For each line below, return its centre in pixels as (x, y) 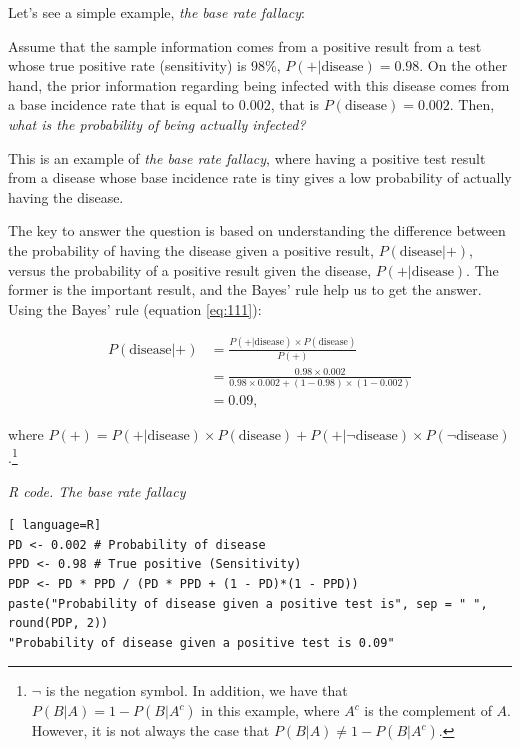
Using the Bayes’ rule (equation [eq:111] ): (135, 308)
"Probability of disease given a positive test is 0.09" (201, 642)
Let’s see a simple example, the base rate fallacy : (156, 12)
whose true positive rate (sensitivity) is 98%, (144, 65)
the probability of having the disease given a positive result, (191, 249)
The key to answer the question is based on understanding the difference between (257, 230)
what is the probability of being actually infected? (157, 123)
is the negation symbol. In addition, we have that (196, 690)
